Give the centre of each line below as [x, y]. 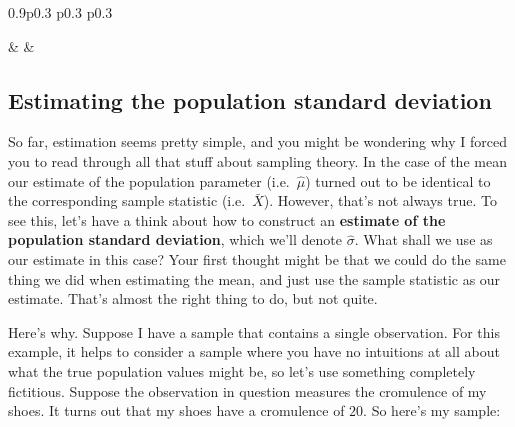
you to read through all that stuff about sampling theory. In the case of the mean [257, 160]
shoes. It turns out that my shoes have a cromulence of [176, 410]
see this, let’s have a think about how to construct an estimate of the [227, 219]
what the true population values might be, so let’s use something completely [242, 370]
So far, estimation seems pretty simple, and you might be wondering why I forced [257, 141]
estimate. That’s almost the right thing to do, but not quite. [193, 298]
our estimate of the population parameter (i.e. [149, 180]
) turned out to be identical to [398, 180]
